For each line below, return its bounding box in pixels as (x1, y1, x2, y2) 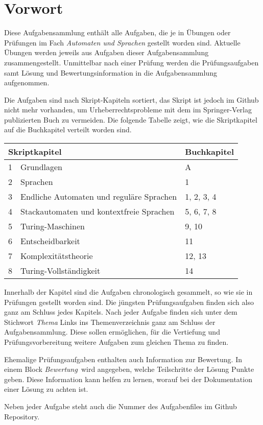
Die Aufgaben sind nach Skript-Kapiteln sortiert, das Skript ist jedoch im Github (4, 94, 259, 105)
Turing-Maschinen (20, 220, 85, 232)
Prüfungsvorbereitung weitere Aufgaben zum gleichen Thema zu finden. (4, 337, 229, 347)
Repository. (4, 411, 40, 421)
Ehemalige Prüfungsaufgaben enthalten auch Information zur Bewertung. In (4, 353, 242, 364)
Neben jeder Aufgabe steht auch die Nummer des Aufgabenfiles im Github (4, 401, 237, 411)
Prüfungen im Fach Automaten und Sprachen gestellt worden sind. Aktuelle (4, 37, 241, 48)
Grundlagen (20, 161, 62, 173)
